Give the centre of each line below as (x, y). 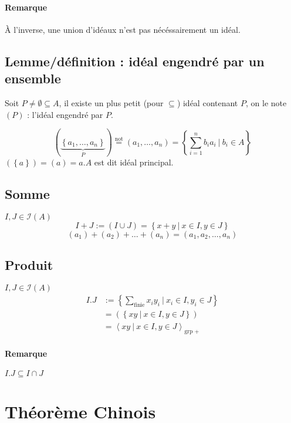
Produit (29, 265)
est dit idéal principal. (134, 162)
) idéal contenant (207, 102)
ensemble (33, 78)
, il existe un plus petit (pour (111, 102)
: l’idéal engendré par (65, 114)
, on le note (266, 102)
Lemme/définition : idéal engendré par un (135, 61)
